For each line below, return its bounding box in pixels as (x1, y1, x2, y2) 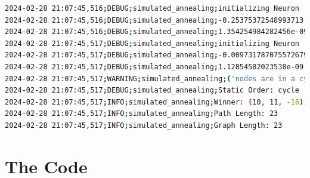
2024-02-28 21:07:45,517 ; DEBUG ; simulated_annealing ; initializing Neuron (5, 39, 300, 48)
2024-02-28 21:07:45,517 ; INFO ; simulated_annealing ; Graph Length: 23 (5, 121, 283, 130)
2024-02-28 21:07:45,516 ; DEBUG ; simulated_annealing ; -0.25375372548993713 (5, 16, 304, 24)
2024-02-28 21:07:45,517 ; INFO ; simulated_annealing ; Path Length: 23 (5, 109, 278, 118)
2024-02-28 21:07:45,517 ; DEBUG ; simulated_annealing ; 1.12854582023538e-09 (5, 62, 304, 71)
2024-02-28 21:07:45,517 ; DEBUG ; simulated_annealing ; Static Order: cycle (5, 86, 300, 95)
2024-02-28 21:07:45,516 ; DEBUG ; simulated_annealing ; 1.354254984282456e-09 (5, 27, 308, 36)
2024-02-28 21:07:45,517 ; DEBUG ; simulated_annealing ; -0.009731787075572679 (5, 51, 308, 60)
